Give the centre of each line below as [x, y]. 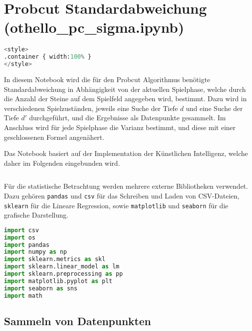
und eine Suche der [214, 108]
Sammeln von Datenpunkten [78, 320]
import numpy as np [35, 252]
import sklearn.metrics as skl [55, 259]
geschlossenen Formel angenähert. [54, 137]
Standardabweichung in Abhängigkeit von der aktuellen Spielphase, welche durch [125, 89]
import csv [21, 230]
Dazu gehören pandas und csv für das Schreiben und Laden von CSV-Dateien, [122, 195]
